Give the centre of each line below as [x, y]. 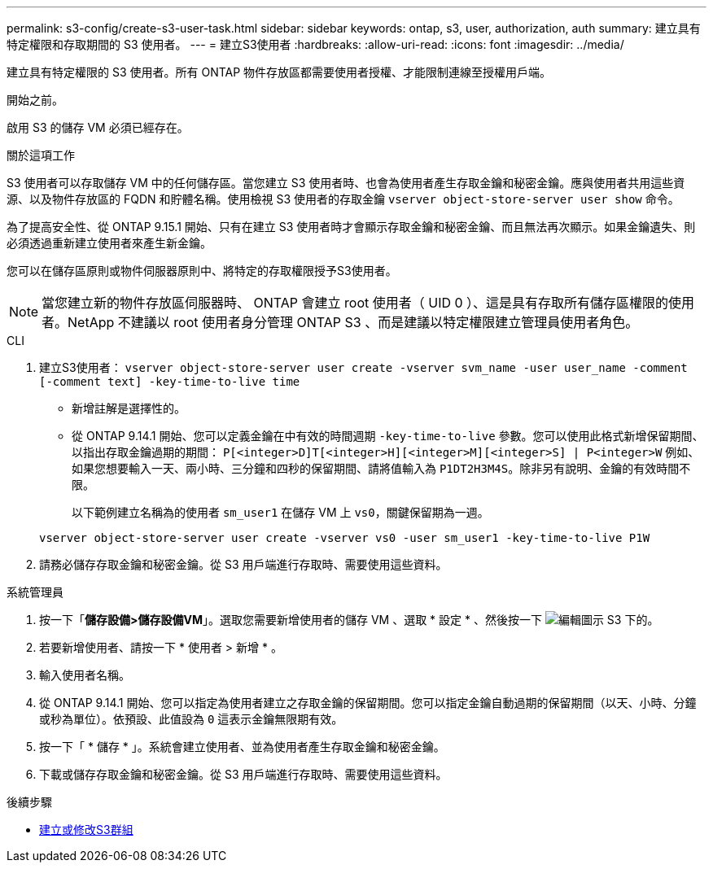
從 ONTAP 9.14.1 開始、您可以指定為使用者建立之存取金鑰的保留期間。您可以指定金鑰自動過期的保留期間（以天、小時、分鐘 [368, 703]
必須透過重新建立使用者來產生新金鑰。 [109, 243]
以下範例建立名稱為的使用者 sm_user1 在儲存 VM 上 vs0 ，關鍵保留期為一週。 [280, 512]
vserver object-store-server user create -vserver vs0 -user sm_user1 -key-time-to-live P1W [345, 538]
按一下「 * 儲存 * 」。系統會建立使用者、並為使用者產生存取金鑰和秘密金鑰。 [242, 747]
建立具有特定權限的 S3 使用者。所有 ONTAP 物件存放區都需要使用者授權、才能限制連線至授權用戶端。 [279, 72]
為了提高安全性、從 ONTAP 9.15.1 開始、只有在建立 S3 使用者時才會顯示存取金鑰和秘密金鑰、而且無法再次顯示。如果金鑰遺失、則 [351, 227]
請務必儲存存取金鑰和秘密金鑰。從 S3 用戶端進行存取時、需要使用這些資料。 [243, 564]
